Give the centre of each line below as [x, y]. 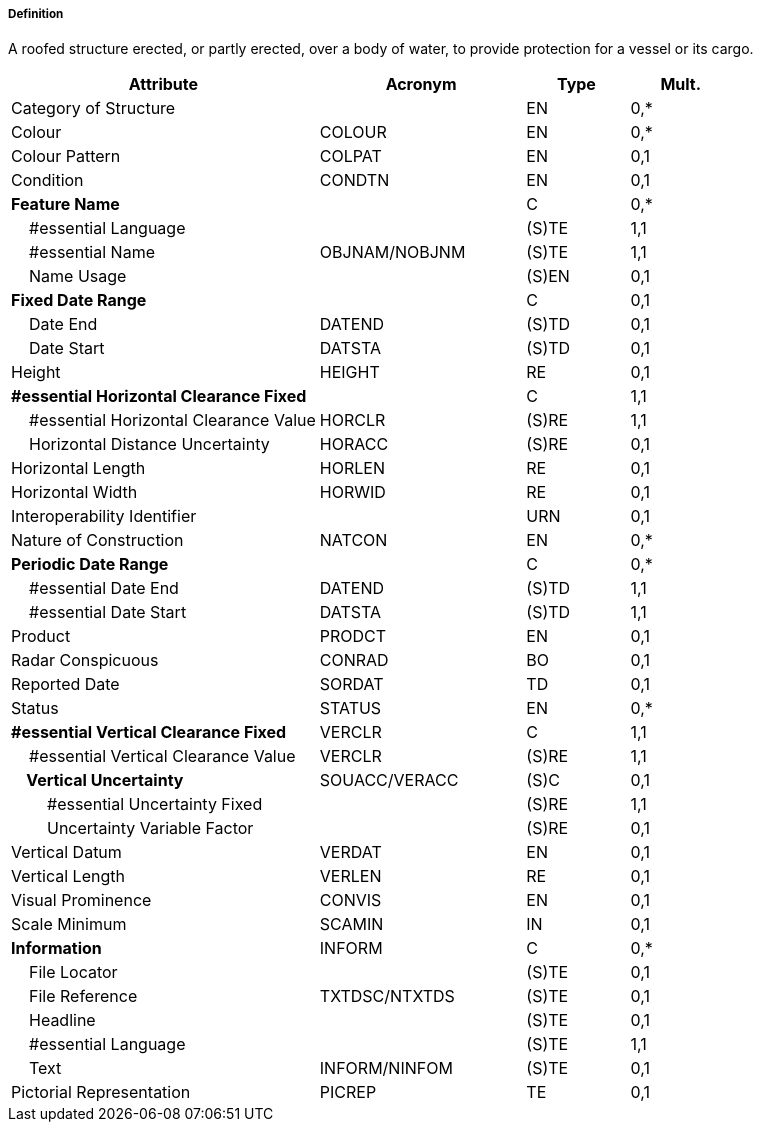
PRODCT [353, 636]
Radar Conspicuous [85, 660]
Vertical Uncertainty [105, 780]
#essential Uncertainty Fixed [155, 804]
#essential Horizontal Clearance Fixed [159, 396]
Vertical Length [68, 876]
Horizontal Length [78, 468]
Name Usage [78, 276]
